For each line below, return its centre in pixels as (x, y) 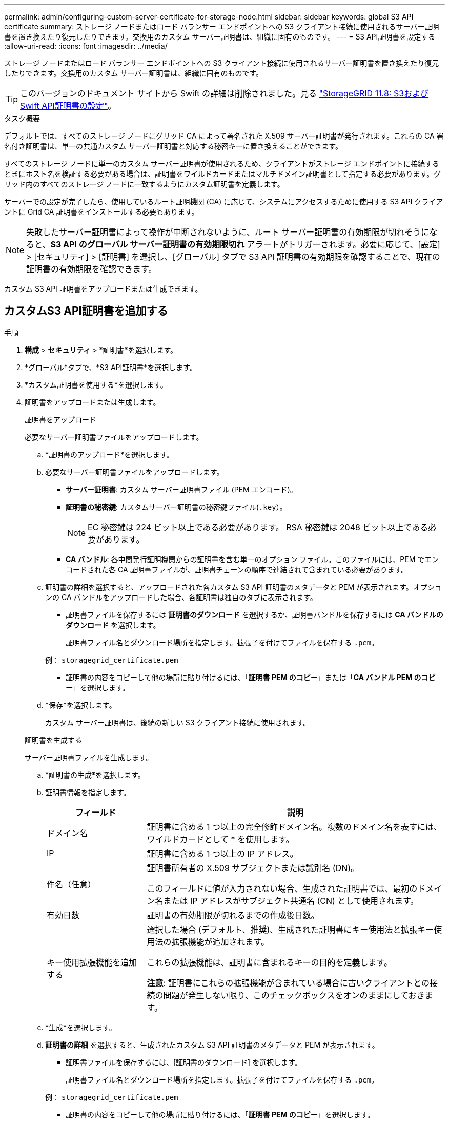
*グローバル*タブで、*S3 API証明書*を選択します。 (111, 367)
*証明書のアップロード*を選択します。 (109, 454)
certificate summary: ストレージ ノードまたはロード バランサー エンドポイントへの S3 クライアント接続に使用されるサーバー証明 (222, 26)
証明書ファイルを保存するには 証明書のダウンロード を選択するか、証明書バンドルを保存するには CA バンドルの (254, 614)
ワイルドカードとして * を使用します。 (220, 839)
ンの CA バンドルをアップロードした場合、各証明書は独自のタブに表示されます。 (181, 597)
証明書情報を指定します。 (88, 792)
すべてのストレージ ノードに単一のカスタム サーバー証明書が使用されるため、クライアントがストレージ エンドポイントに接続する (222, 163)
